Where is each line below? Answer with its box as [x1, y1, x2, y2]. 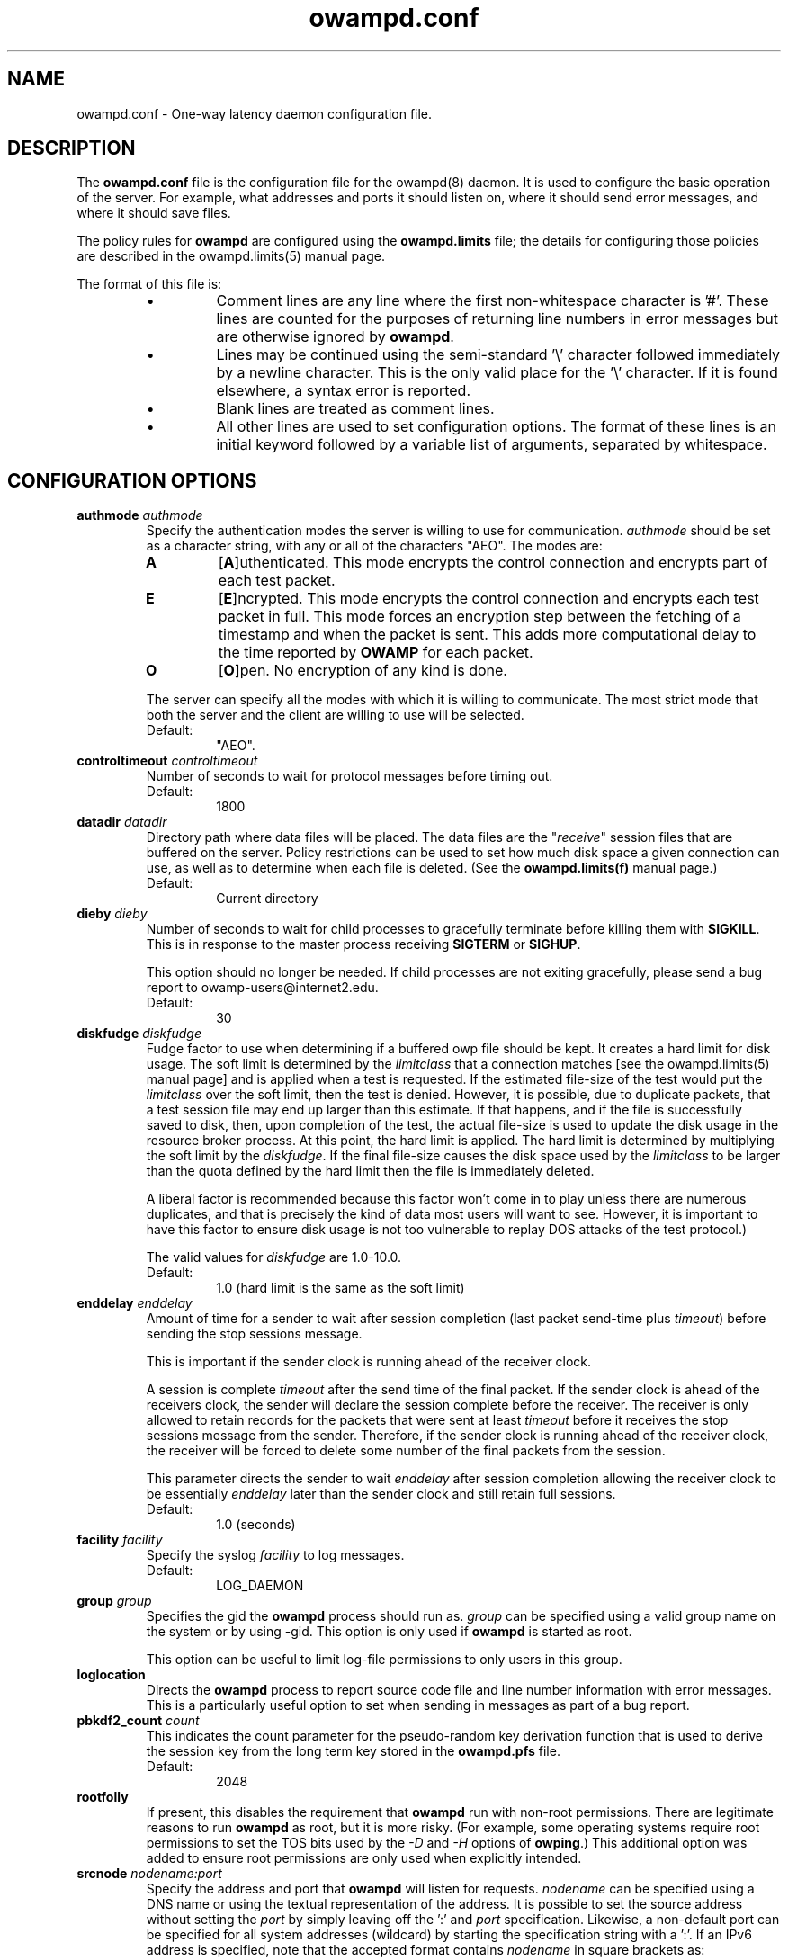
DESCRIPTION [7, 137, 136, 160]
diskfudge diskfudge [76, 1025, 202, 1042]
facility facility [76, 1532, 163, 1548]
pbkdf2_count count [76, 1713, 200, 1729]
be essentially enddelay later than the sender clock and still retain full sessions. [146, 1486, 616, 1502]
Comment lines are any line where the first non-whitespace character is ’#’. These [216, 291, 769, 310]
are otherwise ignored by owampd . [216, 327, 454, 346]
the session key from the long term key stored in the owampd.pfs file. [146, 1743, 560, 1759]
